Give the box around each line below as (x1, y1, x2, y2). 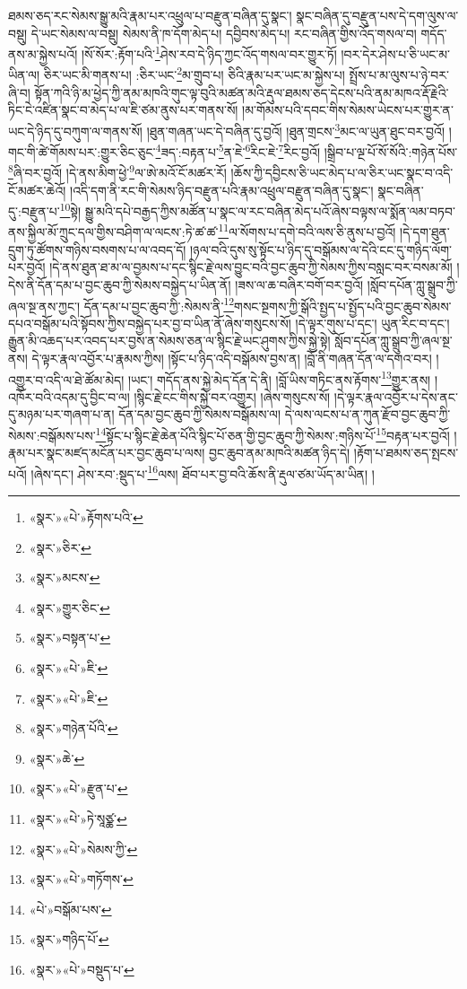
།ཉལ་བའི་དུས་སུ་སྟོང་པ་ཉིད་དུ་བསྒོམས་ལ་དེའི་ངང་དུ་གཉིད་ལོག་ (190, 240, 453, 258)
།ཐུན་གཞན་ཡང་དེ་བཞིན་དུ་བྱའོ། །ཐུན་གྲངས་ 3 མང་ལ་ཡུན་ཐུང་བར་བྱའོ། (146, 118, 445, 140)
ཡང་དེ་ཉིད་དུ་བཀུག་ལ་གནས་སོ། (8, 121, 143, 140)
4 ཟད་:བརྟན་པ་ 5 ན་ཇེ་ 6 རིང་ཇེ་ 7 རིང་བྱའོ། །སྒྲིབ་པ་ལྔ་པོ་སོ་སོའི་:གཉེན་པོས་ (155, 140, 458, 161)
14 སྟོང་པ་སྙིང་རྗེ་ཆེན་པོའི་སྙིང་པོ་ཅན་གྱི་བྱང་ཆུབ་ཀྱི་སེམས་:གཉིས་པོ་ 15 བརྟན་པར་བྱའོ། (95, 423, 450, 444)
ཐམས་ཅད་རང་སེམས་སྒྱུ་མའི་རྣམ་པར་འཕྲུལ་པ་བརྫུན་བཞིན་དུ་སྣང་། (8, 6, 292, 24)
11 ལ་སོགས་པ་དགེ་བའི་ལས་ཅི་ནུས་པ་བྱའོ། (218, 220, 396, 241)
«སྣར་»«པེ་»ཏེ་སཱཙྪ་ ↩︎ (29, 810, 127, 827)
